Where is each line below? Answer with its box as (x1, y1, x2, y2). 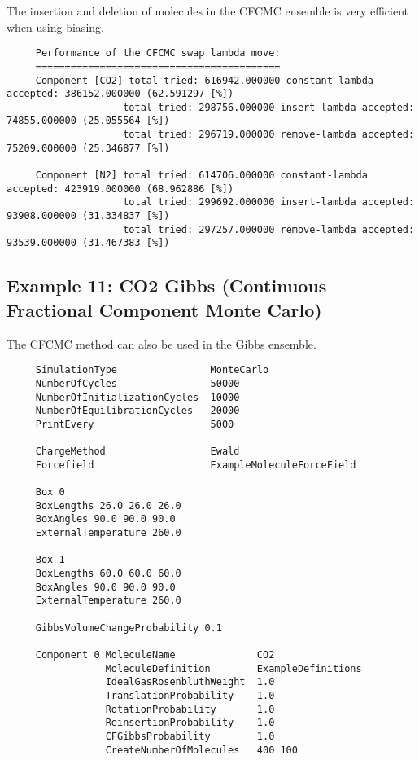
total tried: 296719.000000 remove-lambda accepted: (123, 129, 415, 141)
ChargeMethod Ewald (35, 446, 240, 458)
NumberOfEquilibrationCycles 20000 (35, 405, 240, 417)
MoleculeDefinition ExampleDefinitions (105, 662, 362, 674)
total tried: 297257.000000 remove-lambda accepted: (123, 223, 415, 235)
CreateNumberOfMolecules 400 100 (105, 744, 298, 756)
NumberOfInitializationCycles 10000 (35, 391, 240, 403)
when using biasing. (7, 18, 104, 35)
